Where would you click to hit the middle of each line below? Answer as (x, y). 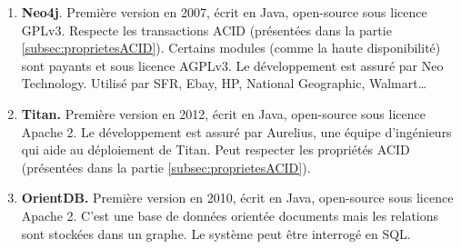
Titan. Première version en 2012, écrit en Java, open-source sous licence (223, 113)
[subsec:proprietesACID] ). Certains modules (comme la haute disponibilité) (231, 48)
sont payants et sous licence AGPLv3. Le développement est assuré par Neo (232, 65)
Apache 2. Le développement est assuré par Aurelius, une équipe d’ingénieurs (236, 131)
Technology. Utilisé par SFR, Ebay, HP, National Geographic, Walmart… (224, 83)
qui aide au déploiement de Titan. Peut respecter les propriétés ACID (215, 149)
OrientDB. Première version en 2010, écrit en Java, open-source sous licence (237, 198)
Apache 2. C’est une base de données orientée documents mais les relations (230, 215)
